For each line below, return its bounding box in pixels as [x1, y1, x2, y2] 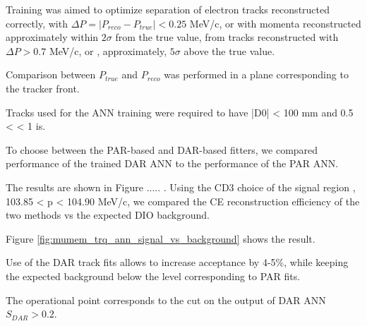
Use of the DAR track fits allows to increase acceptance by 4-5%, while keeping [6, 255, 349, 270]
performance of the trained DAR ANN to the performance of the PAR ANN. [6, 156, 339, 171]
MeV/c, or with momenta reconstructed [189, 16, 361, 30]
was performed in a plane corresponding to [164, 67, 349, 82]
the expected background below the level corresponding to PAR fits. [6, 268, 301, 283]
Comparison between [6, 67, 96, 82]
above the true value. [183, 43, 275, 58]
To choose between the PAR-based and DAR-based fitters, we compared [6, 142, 318, 157]
